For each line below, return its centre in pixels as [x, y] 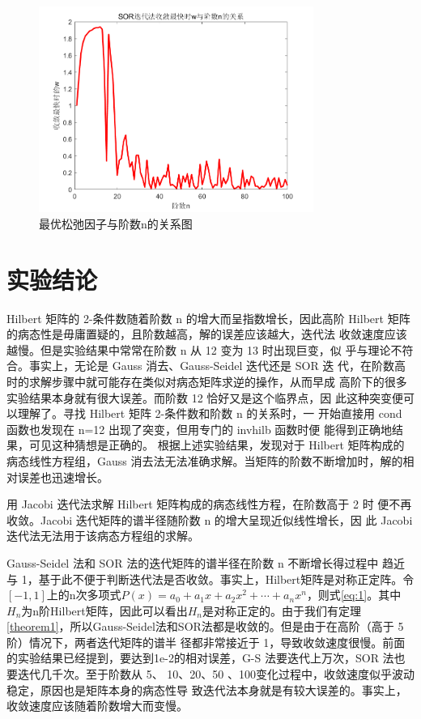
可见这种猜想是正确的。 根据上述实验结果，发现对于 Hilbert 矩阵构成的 [217, 445]
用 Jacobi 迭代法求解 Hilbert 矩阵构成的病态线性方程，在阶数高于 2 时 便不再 [209, 504]
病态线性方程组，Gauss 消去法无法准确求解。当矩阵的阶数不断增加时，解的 [205, 460]
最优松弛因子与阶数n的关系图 [116, 223]
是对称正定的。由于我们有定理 [282, 610]
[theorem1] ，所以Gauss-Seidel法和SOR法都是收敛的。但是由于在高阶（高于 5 [205, 626]
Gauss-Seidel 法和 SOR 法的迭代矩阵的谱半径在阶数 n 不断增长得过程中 [193, 562]
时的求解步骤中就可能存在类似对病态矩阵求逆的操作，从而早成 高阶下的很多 [207, 381]
